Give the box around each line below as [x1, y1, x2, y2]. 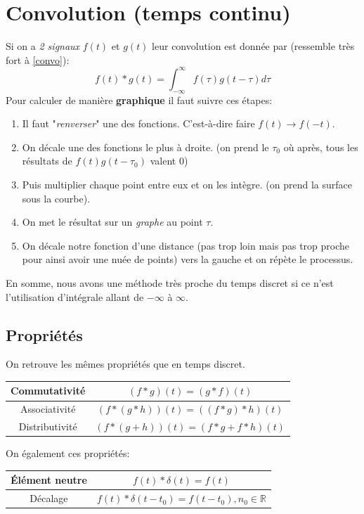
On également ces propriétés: [6, 446, 130, 461]
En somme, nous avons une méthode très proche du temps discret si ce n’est [6, 275, 334, 290]
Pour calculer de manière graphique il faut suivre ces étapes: [6, 92, 273, 107]
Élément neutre [11, 473, 87, 487]
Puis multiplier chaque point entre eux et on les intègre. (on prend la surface [22, 176, 353, 191]
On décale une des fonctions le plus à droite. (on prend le [22, 139, 269, 154]
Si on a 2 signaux [6, 39, 80, 53]
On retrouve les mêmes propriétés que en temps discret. [6, 356, 245, 371]
